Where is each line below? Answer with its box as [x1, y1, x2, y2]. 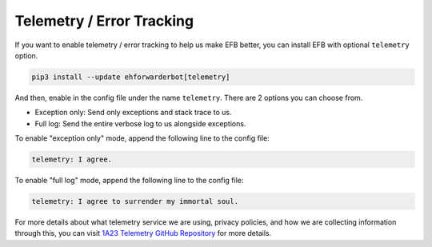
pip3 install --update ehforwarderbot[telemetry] [31, 72, 230, 82]
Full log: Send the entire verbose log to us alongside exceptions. [34, 118, 246, 128]
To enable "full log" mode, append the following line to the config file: [14, 176, 244, 185]
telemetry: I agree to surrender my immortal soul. [31, 197, 239, 206]
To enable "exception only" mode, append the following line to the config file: [14, 133, 270, 143]
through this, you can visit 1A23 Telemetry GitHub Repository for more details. [14, 229, 272, 238]
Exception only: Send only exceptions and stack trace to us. [34, 108, 232, 118]
